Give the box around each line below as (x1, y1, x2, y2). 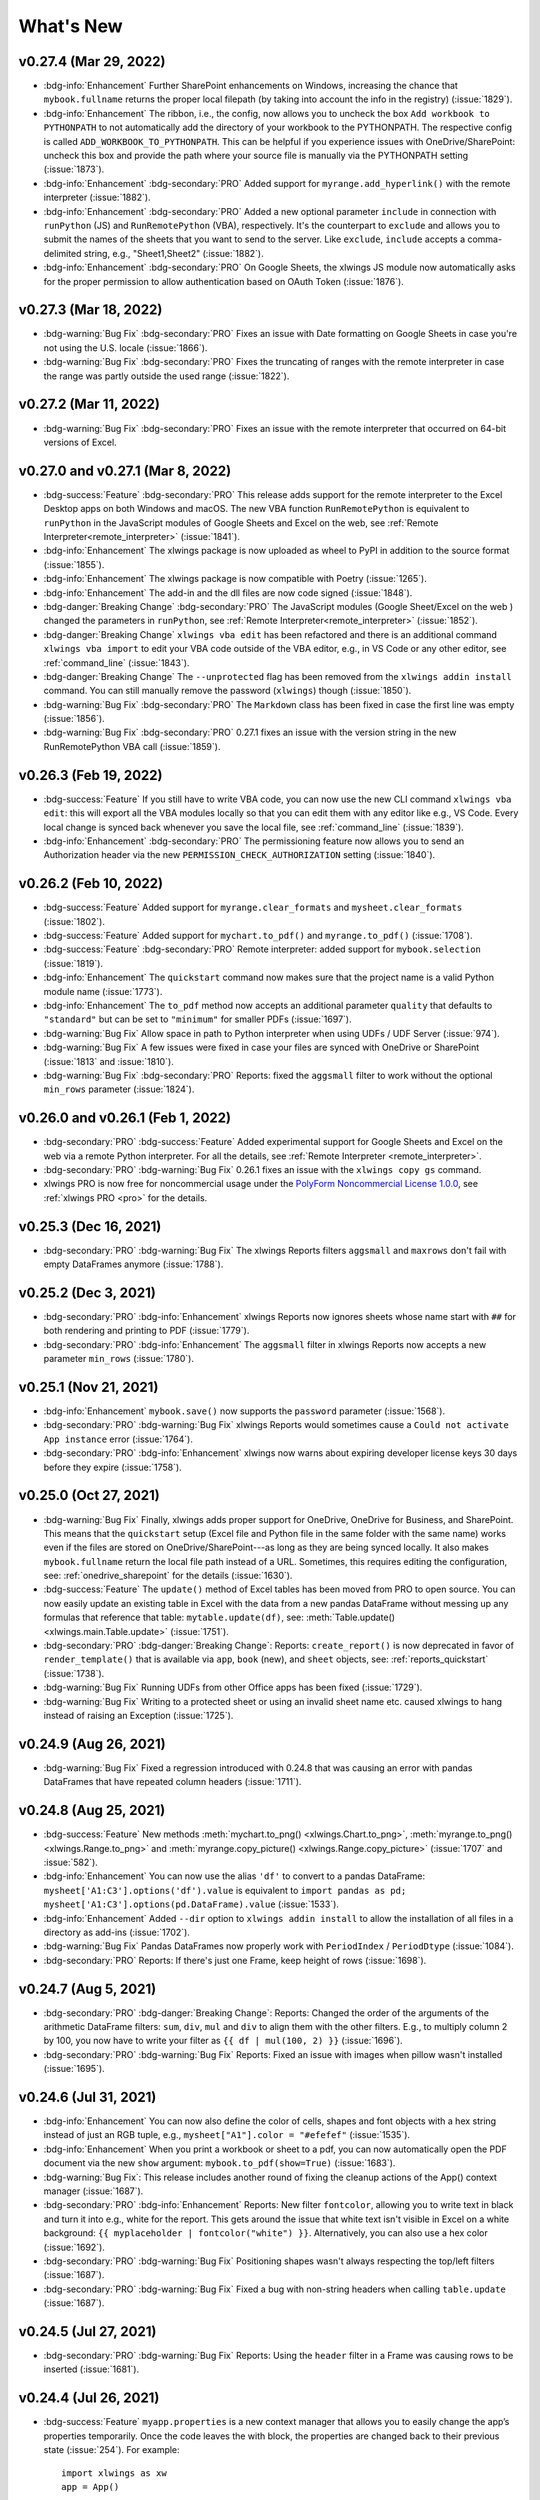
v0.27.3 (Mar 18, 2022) (18, 301, 163, 319)
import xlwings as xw (61, 2467, 167, 2479)
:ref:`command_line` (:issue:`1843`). (43, 656, 190, 669)
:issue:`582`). (43, 1856, 99, 1868)
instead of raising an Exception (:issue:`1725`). (43, 1709, 234, 1721)
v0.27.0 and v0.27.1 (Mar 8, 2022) (18, 462, 232, 479)
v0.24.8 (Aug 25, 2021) (18, 1802, 166, 1819)
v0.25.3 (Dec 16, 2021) (18, 1218, 162, 1235)
